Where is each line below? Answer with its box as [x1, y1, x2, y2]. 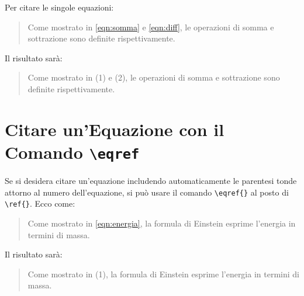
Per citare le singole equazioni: [5, 1, 114, 13]
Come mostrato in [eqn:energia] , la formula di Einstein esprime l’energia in [27, 217, 296, 229]
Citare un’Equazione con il [5, 117, 224, 141]
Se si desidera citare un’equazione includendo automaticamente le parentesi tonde [5, 175, 297, 186]
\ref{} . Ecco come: [5, 197, 75, 210]
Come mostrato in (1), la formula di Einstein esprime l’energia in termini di [27, 267, 299, 280]
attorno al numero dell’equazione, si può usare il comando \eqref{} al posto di [5, 186, 289, 198]
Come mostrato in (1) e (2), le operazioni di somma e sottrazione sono [27, 71, 280, 83]
